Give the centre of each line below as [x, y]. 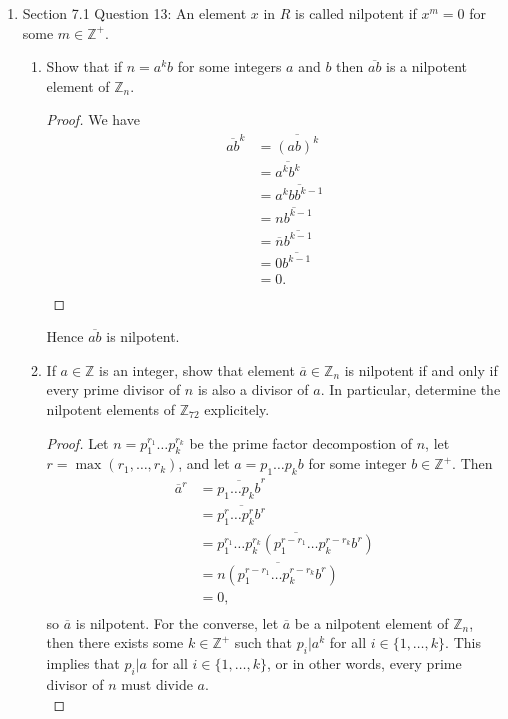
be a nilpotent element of [371, 622]
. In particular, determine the [410, 389]
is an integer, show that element [197, 369]
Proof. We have [93, 119]
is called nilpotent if [356, 13]
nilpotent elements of [111, 408]
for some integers [229, 66]
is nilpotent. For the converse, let [177, 622]
